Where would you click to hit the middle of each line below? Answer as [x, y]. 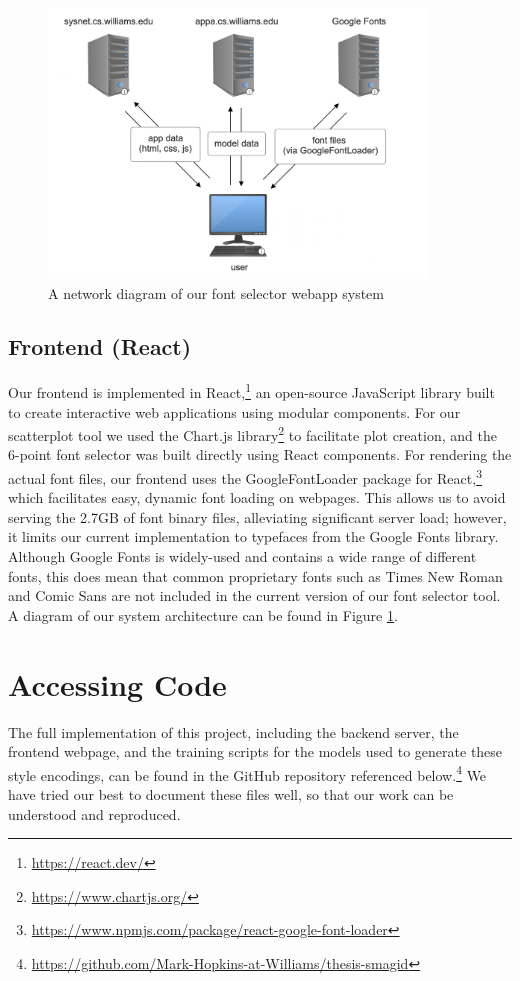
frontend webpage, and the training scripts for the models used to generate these [255, 751]
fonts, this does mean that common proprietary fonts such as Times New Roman [255, 575]
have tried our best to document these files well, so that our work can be [231, 793]
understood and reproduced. [94, 813]
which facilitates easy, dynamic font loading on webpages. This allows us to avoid [257, 497]
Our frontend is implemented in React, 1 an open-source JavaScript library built [251, 390]
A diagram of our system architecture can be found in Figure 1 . [203, 614]
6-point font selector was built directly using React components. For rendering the [260, 454]
